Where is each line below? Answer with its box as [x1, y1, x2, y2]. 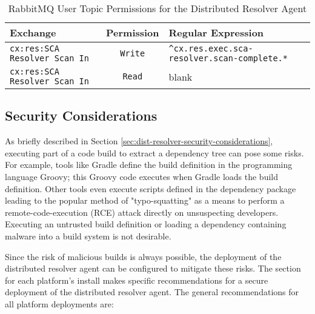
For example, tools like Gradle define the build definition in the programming [5, 158, 293, 171]
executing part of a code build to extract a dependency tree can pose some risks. [5, 146, 304, 159]
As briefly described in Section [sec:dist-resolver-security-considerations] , [5, 135, 273, 147]
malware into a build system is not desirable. [5, 229, 171, 242]
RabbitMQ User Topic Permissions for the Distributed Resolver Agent [8, 1, 307, 15]
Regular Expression [168, 25, 264, 39]
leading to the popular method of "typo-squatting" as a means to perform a [5, 194, 285, 207]
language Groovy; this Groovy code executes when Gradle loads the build [5, 170, 278, 182]
